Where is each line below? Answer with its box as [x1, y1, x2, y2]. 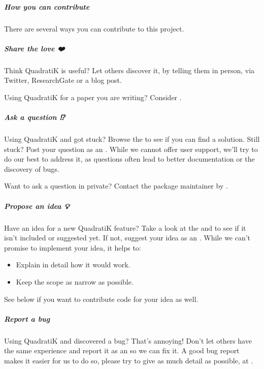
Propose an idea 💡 [4, 200, 70, 211]
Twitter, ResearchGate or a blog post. [4, 75, 122, 85]
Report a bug [4, 313, 50, 324]
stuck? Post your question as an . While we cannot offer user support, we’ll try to [4, 143, 258, 154]
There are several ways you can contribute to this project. [4, 23, 184, 34]
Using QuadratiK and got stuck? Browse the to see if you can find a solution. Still [4, 134, 260, 144]
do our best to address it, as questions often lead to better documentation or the [4, 153, 255, 164]
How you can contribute [4, 1, 90, 12]
